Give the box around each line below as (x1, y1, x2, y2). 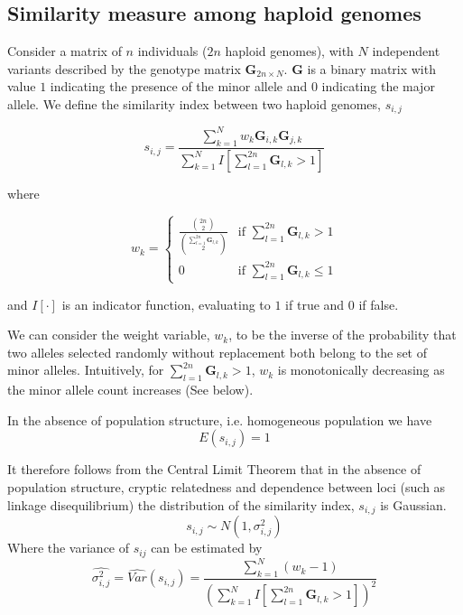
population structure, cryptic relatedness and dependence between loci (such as (7, 478, 446, 497)
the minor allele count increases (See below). (7, 380, 254, 399)
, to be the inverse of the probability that (228, 325, 457, 344)
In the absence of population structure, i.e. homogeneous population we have (7, 410, 432, 429)
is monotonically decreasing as (277, 360, 445, 379)
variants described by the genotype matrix (7, 59, 241, 78)
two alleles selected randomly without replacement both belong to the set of (7, 342, 427, 361)
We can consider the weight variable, (7, 325, 210, 344)
